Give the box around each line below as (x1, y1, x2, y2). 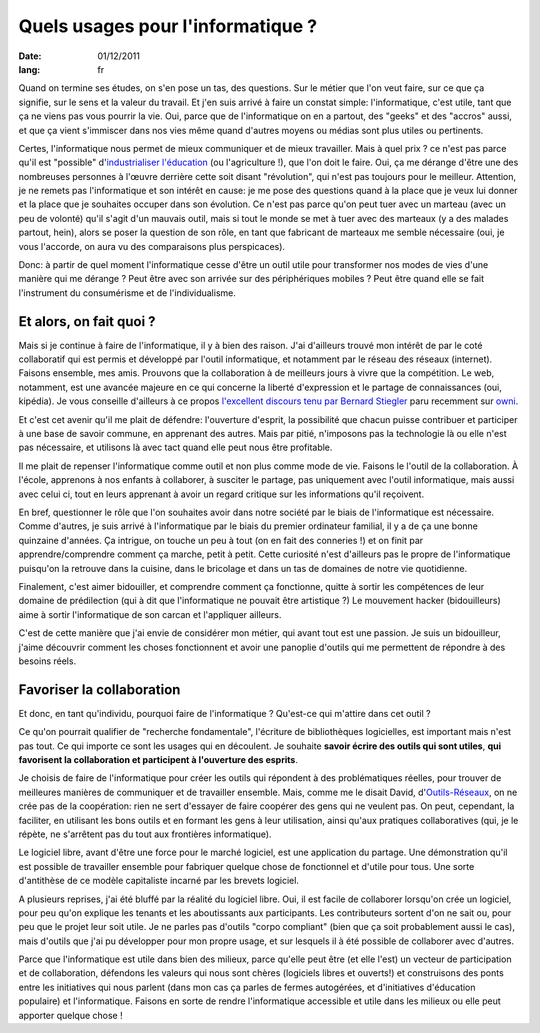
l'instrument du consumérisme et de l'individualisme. (18, 286, 237, 299)
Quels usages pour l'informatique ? (18, 15, 318, 37)
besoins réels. (18, 655, 77, 667)
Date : (18, 50, 42, 62)
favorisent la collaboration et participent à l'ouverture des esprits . (18, 753, 299, 765)
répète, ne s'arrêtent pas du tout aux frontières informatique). (18, 828, 272, 840)
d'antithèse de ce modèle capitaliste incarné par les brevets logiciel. (18, 875, 300, 887)
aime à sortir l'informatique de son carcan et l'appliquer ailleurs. (18, 608, 282, 620)
